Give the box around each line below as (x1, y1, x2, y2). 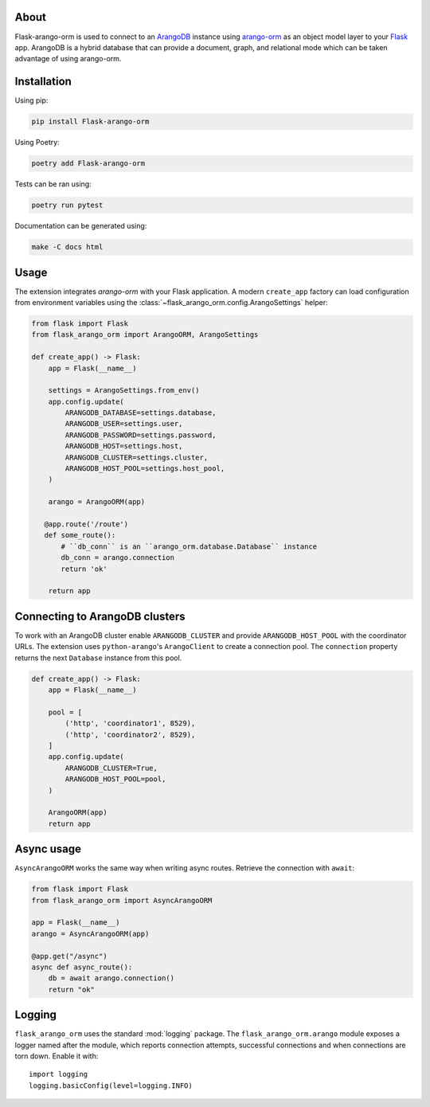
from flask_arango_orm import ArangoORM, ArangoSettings (31, 331, 259, 339)
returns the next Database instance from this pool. (14, 653, 182, 663)
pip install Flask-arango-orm (31, 117, 150, 127)
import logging (29, 1070, 88, 1079)
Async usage (14, 843, 82, 856)
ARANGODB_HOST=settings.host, (64, 442, 183, 451)
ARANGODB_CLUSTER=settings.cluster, (64, 452, 209, 462)
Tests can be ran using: (14, 179, 92, 189)
